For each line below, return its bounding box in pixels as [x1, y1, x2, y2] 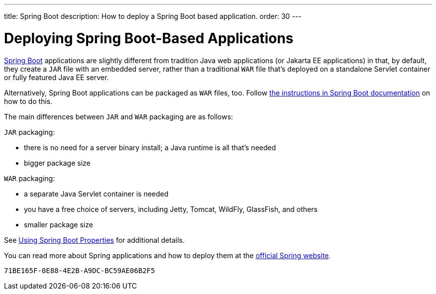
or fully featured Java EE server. [4, 73, 109, 82]
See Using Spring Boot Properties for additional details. [4, 235, 185, 244]
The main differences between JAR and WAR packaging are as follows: [4, 112, 233, 121]
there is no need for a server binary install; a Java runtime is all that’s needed [24, 143, 276, 152]
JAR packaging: [4, 127, 55, 136]
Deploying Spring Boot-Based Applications [4, 29, 294, 47]
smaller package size [24, 220, 93, 229]
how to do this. [4, 97, 53, 105]
